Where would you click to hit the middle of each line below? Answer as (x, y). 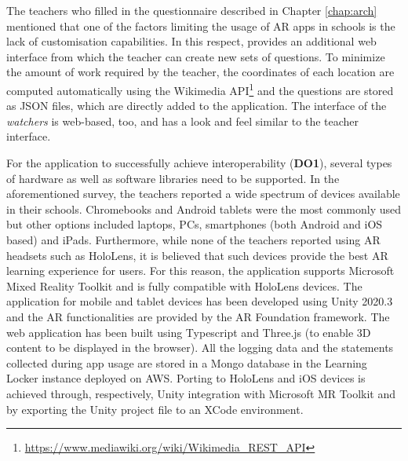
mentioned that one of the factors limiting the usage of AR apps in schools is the (201, 26)
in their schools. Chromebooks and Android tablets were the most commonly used (204, 209)
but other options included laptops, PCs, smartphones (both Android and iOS (195, 224)
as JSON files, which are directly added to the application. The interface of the (197, 106)
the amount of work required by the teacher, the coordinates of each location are (200, 72)
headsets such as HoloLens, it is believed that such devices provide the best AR (197, 255)
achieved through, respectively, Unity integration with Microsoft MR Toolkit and (201, 393)
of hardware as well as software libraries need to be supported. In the (173, 178)
